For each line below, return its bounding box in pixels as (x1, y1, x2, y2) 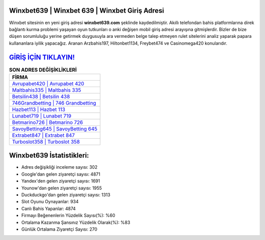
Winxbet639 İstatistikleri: (9, 151, 89, 160)
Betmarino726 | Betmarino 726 (12, 119, 83, 125)
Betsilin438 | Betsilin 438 (12, 93, 70, 100)
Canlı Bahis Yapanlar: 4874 (21, 206, 76, 211)
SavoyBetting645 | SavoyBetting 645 (12, 125, 98, 132)
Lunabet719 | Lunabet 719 (12, 112, 72, 119)
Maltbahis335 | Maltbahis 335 (12, 87, 81, 93)
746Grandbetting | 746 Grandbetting (12, 99, 97, 106)
